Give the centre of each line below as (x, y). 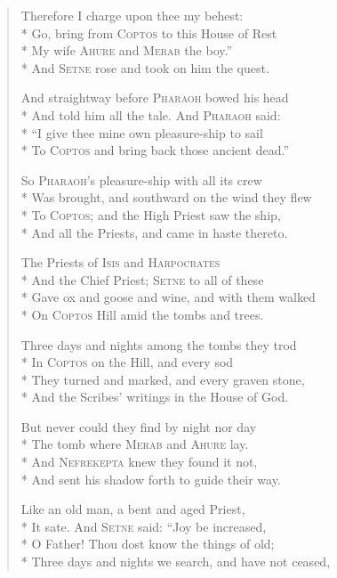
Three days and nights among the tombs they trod (159, 344)
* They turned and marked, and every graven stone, (163, 379)
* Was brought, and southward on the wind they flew (166, 197)
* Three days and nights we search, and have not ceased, (176, 562)
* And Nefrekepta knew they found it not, (139, 462)
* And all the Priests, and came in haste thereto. (154, 232)
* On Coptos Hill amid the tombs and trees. (142, 314)
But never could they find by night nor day (139, 426)
